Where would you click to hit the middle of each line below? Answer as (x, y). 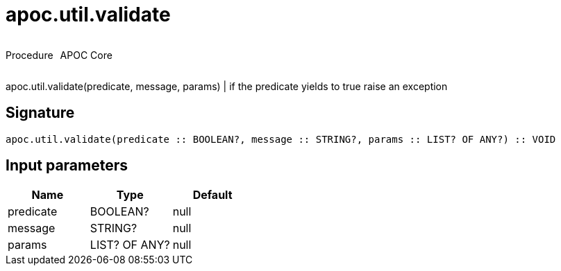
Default (212, 195)
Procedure (30, 55)
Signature (40, 113)
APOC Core (86, 55)
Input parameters (67, 166)
